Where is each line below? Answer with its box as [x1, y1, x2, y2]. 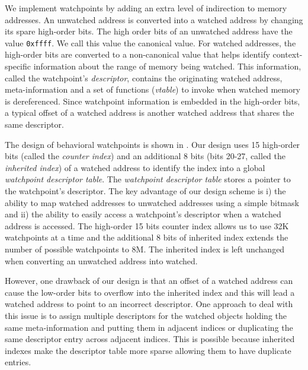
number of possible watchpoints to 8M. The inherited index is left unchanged [5, 242, 285, 255]
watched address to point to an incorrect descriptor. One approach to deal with [5, 298, 293, 310]
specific [5, 60, 31, 72]
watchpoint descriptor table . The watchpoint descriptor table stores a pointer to [5, 173, 291, 185]
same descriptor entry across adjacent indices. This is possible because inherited [5, 333, 295, 345]
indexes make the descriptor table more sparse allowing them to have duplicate [5, 344, 291, 356]
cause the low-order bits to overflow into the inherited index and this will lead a [5, 286, 295, 298]
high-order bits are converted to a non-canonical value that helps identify [5, 48, 270, 61]
